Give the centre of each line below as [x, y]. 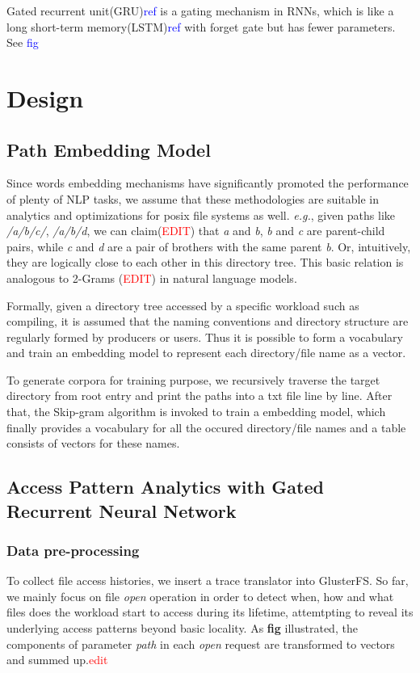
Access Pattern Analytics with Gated [165, 487]
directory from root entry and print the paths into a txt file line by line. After [199, 395]
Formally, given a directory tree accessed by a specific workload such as [183, 305]
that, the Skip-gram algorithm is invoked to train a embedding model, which [196, 412]
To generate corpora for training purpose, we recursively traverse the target [193, 379]
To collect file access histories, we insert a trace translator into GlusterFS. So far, [208, 580]
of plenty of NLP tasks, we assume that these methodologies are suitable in [193, 198]
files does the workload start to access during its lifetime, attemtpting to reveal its [210, 612]
